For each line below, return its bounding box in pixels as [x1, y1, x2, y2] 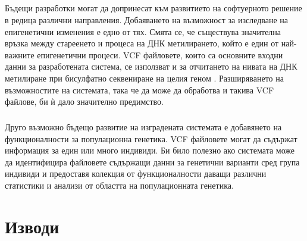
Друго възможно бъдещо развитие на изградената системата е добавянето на [5, 121, 282, 133]
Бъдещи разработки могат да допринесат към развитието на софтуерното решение [5, 2, 302, 14]
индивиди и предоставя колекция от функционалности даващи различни [5, 167, 267, 180]
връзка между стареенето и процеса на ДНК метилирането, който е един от [5, 37, 279, 49]
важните [5, 48, 35, 61]
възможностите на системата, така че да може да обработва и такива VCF [5, 83, 274, 96]
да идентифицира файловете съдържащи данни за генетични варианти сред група [5, 155, 300, 168]
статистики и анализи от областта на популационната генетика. [5, 179, 234, 192]
